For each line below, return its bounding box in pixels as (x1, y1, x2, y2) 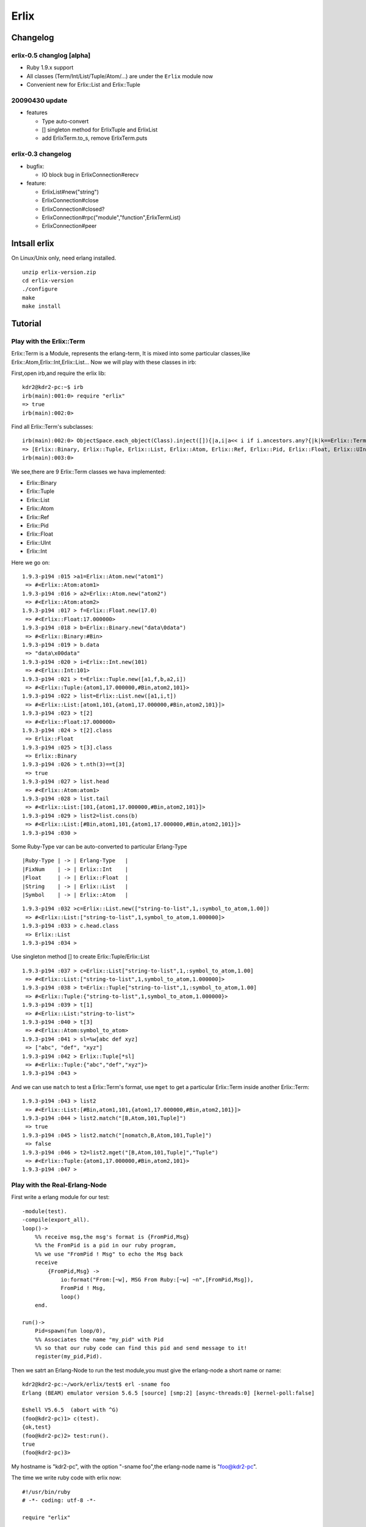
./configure (22, 286, 58, 293)
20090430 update (11, 96, 68, 104)
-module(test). (22, 1208, 68, 1215)
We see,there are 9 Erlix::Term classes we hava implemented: (11, 468, 166, 475)
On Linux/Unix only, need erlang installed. (11, 254, 117, 262)
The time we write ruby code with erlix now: (11, 1474, 122, 1481)
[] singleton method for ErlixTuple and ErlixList (41, 126, 158, 134)
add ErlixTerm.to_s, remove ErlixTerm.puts (41, 134, 148, 142)
